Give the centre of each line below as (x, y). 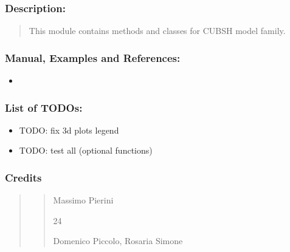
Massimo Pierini (83, 200)
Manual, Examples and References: (93, 57)
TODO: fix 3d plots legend (69, 130)
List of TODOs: (44, 107)
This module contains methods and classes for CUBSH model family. (157, 31)
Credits (23, 177)
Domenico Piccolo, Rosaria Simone (118, 241)
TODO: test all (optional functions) (86, 150)
